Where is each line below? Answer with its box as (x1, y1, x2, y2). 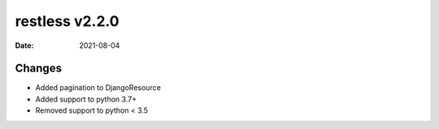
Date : (15, 41, 34, 50)
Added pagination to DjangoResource (35, 83, 162, 92)
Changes (15, 62, 63, 75)
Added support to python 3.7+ (35, 94, 137, 104)
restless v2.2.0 (15, 12, 120, 30)
